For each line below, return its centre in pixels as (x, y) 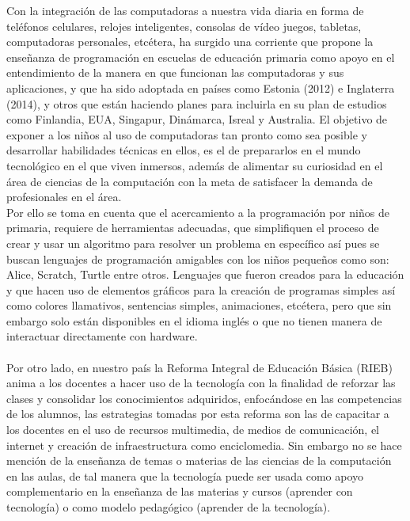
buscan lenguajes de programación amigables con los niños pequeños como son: (198, 259)
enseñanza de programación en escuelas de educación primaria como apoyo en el (201, 57)
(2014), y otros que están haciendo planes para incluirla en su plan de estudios (197, 103)
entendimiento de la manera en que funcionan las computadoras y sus (175, 72)
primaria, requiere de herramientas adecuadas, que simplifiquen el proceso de (193, 228)
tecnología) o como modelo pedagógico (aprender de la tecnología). (169, 507)
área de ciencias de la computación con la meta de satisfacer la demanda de (190, 181)
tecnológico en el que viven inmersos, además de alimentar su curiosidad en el (195, 165)
